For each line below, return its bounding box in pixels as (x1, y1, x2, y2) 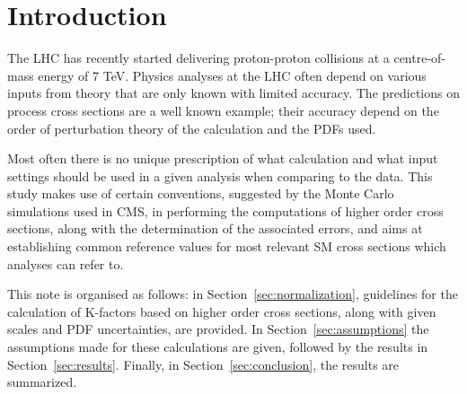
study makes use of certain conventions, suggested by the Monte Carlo (7, 184, 394, 203)
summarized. (7, 372, 77, 391)
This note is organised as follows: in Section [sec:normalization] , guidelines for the (7, 285, 458, 303)
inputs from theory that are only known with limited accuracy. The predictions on (7, 83, 460, 102)
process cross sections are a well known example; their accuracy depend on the (7, 101, 439, 119)
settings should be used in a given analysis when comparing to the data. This (7, 166, 433, 185)
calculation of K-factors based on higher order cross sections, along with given (7, 302, 436, 320)
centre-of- (393, 48, 445, 67)
